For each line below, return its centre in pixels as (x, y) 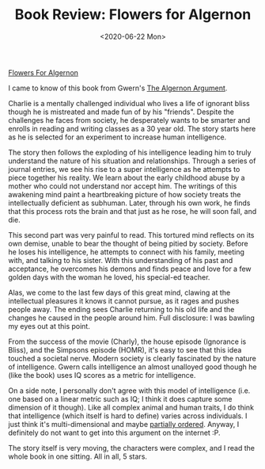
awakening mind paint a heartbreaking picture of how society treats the (125, 194)
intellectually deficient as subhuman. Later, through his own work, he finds (129, 203)
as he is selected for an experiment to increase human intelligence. (117, 137)
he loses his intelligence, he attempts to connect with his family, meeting (127, 252)
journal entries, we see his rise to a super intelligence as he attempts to (124, 169)
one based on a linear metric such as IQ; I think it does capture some (120, 398)
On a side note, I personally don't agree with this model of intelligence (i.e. (129, 391)
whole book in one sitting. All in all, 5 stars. (78, 456)
